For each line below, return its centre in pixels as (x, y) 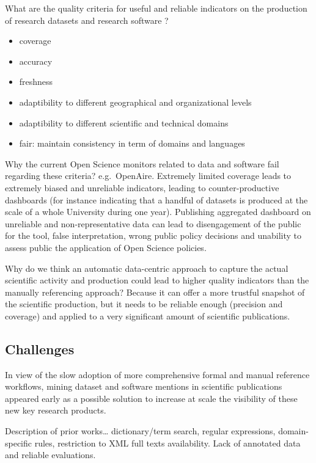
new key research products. (56, 410)
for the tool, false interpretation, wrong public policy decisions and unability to (153, 235)
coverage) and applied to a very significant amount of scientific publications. (148, 315)
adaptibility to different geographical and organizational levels (135, 102)
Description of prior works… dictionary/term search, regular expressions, (140, 431)
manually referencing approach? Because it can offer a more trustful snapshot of (155, 292)
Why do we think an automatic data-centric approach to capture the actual (147, 268)
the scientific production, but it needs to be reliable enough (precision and (144, 304)
